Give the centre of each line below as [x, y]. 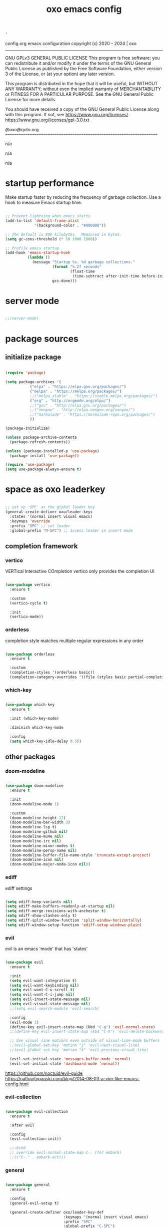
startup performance [50, 183]
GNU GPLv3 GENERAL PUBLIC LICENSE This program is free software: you [82, 58]
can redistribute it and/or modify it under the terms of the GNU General [78, 63]
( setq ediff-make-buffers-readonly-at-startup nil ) [60, 906]
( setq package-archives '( [33, 382]
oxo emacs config [84, 9]
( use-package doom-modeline [34, 786]
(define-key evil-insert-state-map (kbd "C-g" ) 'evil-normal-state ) [82, 1027]
